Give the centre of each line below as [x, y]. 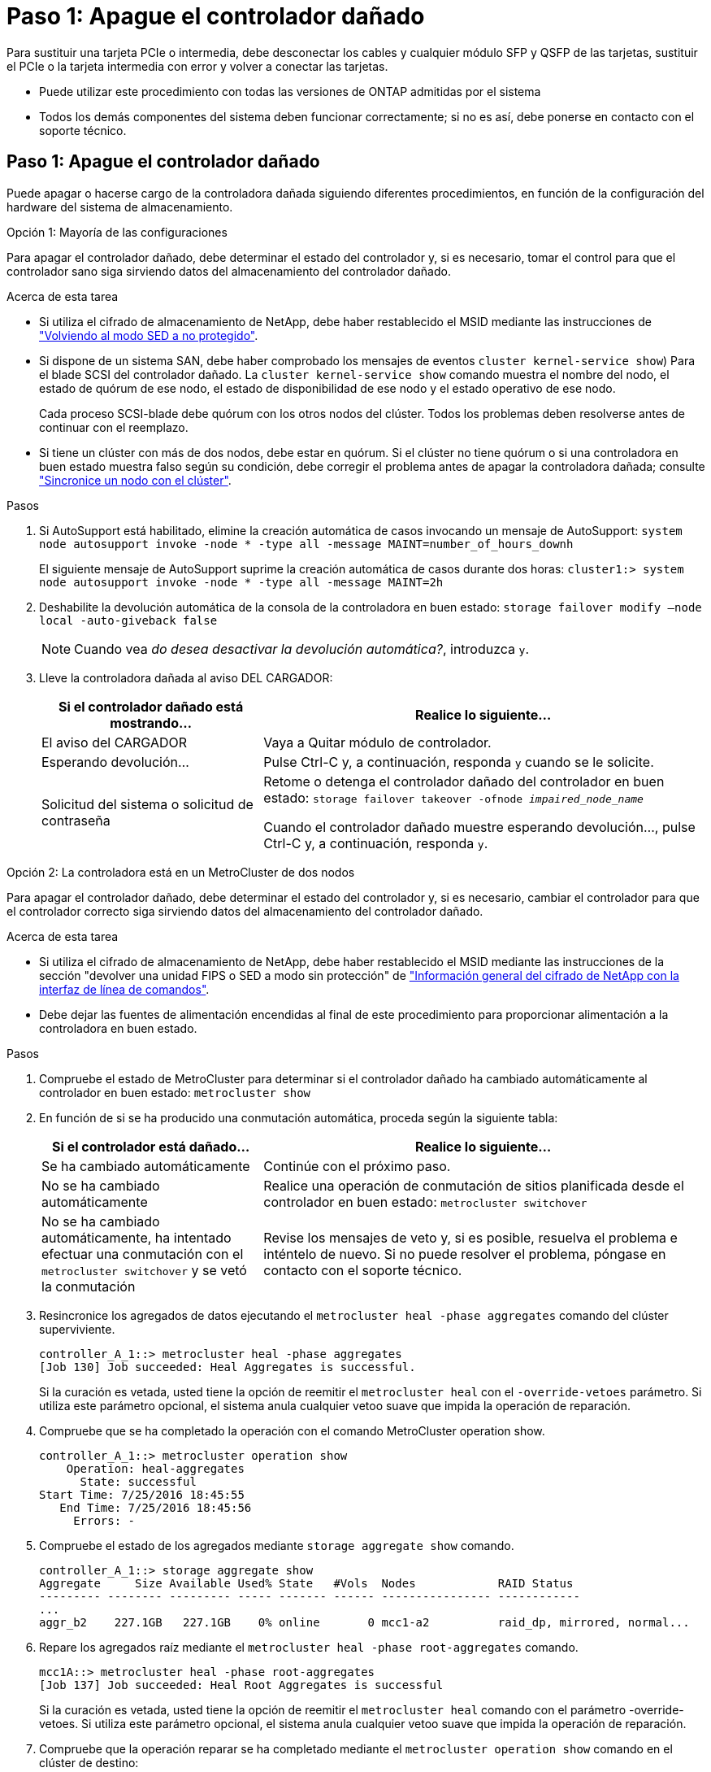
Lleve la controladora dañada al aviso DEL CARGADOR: [186, 677]
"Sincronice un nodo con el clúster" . [135, 480]
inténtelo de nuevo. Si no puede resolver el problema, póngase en [465, 1254]
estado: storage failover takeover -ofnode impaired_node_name [453, 797]
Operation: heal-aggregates [155, 1468]
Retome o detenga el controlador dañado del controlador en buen [464, 781]
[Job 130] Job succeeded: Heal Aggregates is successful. [228, 1367]
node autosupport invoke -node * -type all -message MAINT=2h [241, 582]
